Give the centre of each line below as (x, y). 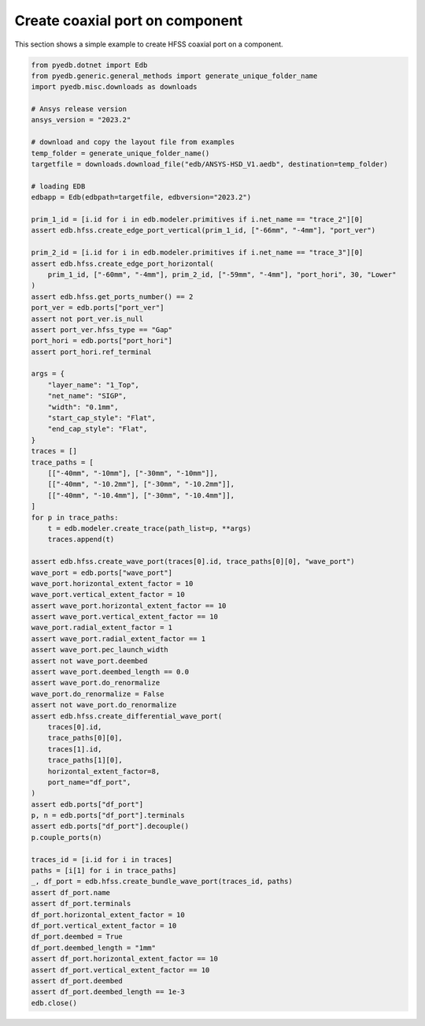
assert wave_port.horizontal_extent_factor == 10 (129, 606)
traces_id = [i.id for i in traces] (102, 859)
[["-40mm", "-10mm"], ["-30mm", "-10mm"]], (133, 473)
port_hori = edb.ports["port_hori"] (102, 341)
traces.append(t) (81, 539)
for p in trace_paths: (75, 517)
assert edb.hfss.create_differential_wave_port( (127, 716)
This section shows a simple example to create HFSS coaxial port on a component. (149, 44)
